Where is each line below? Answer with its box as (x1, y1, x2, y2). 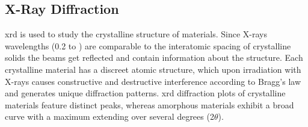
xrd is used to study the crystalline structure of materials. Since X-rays (5, 28, 267, 40)
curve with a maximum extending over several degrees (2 (5, 110, 214, 123)
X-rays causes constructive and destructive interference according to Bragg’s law (5, 75, 301, 87)
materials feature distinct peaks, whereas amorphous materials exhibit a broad (5, 98, 294, 111)
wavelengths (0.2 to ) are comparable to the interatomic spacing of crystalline (5, 39, 291, 52)
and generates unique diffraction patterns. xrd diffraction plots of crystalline (5, 87, 286, 99)
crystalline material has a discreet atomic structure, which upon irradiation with (5, 63, 301, 75)
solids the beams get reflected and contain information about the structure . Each (5, 51, 303, 64)
